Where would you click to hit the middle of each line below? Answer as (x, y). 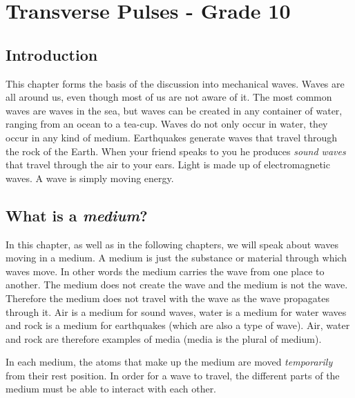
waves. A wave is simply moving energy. (90, 178)
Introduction (52, 54)
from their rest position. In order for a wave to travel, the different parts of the (173, 375)
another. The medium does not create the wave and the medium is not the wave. (177, 285)
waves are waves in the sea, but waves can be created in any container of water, (174, 110)
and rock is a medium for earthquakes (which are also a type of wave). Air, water (178, 325)
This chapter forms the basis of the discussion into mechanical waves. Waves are (175, 83)
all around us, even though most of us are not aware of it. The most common (169, 97)
